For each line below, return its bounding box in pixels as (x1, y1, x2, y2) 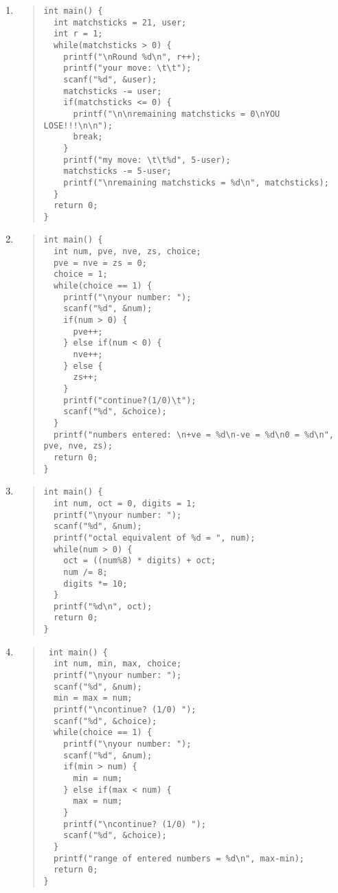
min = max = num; (53, 693, 133, 703)
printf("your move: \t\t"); (63, 63, 192, 74)
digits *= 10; (63, 578, 128, 589)
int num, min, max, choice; (53, 659, 182, 669)
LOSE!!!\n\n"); (43, 120, 113, 131)
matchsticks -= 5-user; (63, 166, 172, 177)
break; (73, 132, 103, 142)
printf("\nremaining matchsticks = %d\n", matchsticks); (63, 177, 329, 188)
